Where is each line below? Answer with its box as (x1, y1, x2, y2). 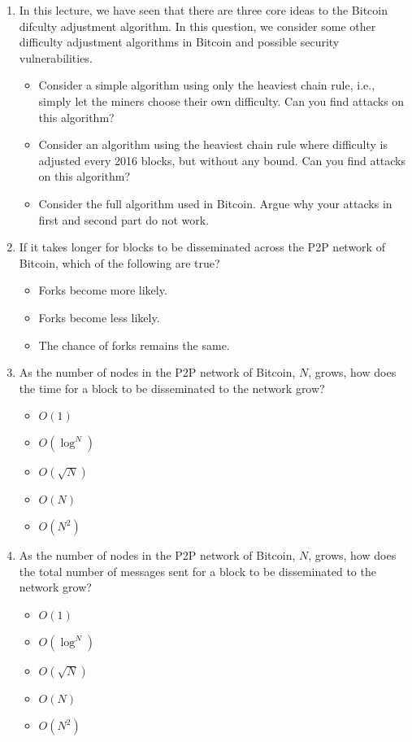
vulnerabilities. (19, 49, 93, 66)
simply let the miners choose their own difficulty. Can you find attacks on (38, 92, 405, 109)
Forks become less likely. (38, 308, 160, 325)
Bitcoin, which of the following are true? (19, 254, 220, 271)
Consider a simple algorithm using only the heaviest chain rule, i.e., (38, 76, 375, 94)
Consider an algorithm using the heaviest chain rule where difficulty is (38, 136, 388, 153)
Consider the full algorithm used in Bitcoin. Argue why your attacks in (38, 194, 392, 212)
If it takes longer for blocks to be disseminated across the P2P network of (19, 238, 385, 255)
